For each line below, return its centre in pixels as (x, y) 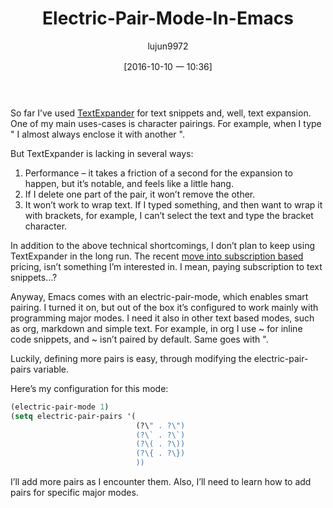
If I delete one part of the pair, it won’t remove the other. (140, 194)
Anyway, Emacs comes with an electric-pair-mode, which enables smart (159, 296)
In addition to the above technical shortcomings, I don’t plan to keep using (163, 245)
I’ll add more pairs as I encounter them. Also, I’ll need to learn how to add (161, 482)
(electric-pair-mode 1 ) (60, 407)
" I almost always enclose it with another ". (97, 134)
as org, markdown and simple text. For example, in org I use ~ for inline (156, 328)
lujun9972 (168, 46)
